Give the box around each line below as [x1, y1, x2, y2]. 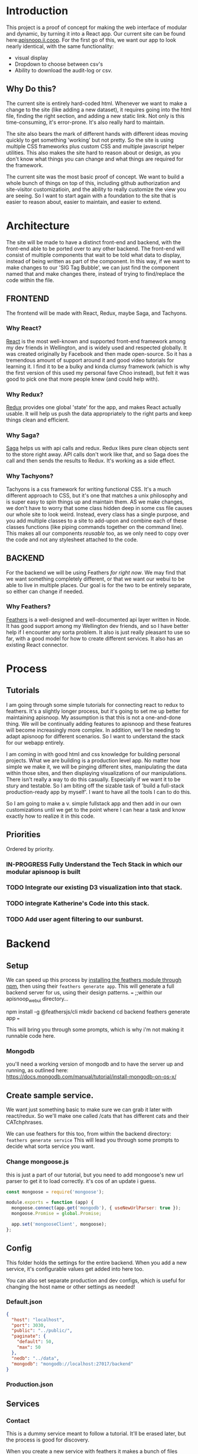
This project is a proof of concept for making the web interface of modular [6, 24, 187, 31]
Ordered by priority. [6, 845, 54, 852]
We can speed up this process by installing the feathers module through [6, 977, 182, 984]
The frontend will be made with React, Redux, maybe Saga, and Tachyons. [6, 310, 187, 317]
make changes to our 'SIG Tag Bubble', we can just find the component [6, 264, 179, 271]
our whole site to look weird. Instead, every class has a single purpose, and [6, 511, 190, 518]
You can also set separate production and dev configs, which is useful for [6, 1277, 186, 1284]
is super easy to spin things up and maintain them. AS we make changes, [6, 498, 184, 505]
